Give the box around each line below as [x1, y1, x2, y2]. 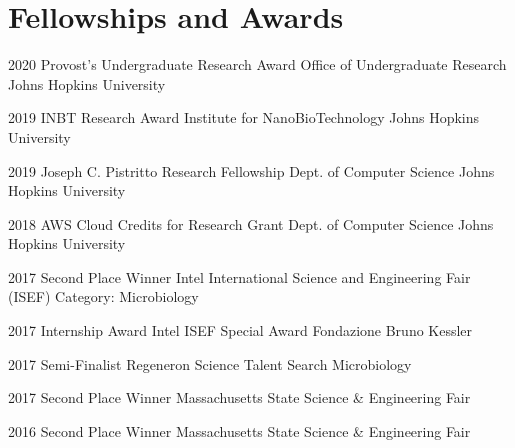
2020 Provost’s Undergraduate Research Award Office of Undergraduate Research [8, 54, 507, 75]
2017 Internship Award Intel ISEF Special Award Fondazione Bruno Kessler [8, 320, 473, 341]
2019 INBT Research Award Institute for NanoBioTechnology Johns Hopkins [8, 107, 480, 128]
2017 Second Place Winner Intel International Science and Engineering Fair [8, 266, 471, 287]
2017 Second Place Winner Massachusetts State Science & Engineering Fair [8, 387, 471, 408]
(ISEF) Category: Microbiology [8, 286, 199, 307]
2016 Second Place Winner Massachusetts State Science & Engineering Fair [8, 420, 471, 441]
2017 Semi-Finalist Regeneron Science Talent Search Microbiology [8, 353, 412, 374]
